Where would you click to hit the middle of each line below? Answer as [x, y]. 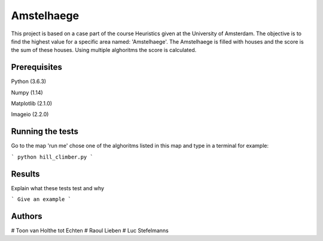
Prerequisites [36, 67]
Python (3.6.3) [29, 81]
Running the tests [45, 132]
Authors [27, 216]
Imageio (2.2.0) [30, 114]
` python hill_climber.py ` [52, 157]
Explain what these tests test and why [58, 188]
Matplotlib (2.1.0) [32, 103]
